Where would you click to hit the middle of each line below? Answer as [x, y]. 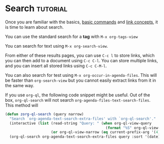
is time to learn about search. [34, 27]
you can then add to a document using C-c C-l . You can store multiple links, [82, 60]
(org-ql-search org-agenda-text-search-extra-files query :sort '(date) [85, 137]
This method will [21, 105]
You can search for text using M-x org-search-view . [57, 46]
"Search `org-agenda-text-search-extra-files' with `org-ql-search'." [83, 119]
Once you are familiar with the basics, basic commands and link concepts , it [82, 22]
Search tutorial [36, 9]
